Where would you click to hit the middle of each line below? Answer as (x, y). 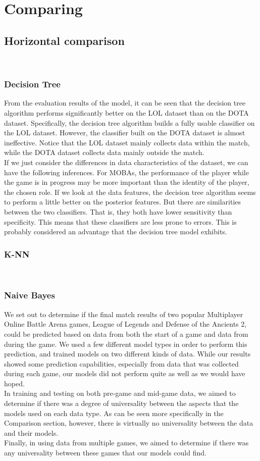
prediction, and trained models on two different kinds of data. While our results (127, 354)
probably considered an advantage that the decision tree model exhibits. (116, 232)
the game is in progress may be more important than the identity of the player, (127, 182)
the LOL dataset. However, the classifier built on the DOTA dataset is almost (125, 133)
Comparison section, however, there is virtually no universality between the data (129, 423)
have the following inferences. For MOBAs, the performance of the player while (126, 172)
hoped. (14, 383)
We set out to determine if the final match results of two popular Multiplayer (124, 314)
